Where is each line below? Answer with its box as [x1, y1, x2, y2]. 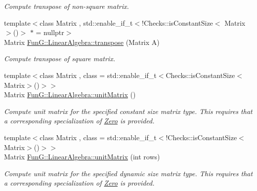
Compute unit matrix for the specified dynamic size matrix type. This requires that [4, 168, 253, 178]
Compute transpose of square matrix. [4, 53, 115, 64]
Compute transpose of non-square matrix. [4, 1, 129, 11]
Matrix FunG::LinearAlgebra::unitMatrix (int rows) [4, 152, 160, 162]
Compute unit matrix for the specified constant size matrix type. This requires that [4, 106, 253, 116]
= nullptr [36, 27, 64, 38]
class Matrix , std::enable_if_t [40, 17, 133, 28]
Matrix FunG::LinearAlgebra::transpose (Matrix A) [4, 37, 160, 47]
